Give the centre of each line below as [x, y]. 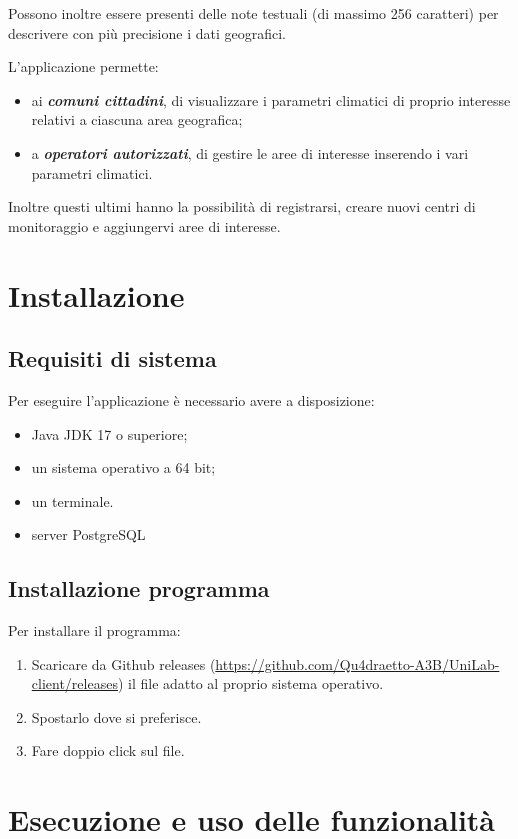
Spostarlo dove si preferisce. [116, 716]
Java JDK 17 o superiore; [109, 433]
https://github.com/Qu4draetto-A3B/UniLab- [357, 663]
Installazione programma [139, 588]
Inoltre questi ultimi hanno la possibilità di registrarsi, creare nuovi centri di [242, 206]
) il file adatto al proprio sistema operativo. [250, 683]
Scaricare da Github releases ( [123, 663]
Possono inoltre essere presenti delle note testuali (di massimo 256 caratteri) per [253, 13]
